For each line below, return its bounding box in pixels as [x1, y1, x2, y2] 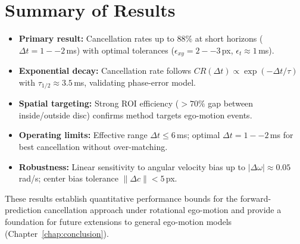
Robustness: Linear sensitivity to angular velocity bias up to [18, 160, 246, 173]
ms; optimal [176, 129, 220, 141]
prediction [5, 204, 42, 216]
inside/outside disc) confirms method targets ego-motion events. [18, 108, 252, 121]
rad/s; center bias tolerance [18, 172, 118, 184]
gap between [208, 97, 254, 110]
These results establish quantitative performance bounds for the [5, 192, 238, 204]
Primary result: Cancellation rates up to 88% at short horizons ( [18, 32, 263, 45]
